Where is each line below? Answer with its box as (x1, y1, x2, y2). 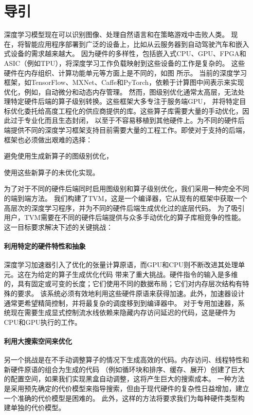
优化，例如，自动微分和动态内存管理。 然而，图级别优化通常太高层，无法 (4, 86, 238, 97)
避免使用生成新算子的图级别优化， (4, 151, 113, 161)
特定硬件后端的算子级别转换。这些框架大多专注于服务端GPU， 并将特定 (10, 96, 239, 106)
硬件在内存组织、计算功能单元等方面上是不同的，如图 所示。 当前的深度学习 (4, 67, 247, 78)
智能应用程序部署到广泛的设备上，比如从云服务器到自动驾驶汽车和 (24, 39, 235, 49)
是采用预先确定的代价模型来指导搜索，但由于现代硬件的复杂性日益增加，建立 (4, 383, 249, 393)
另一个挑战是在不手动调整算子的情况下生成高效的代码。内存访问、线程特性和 (4, 355, 249, 365)
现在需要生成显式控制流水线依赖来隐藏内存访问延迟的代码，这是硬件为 (10, 307, 235, 317)
